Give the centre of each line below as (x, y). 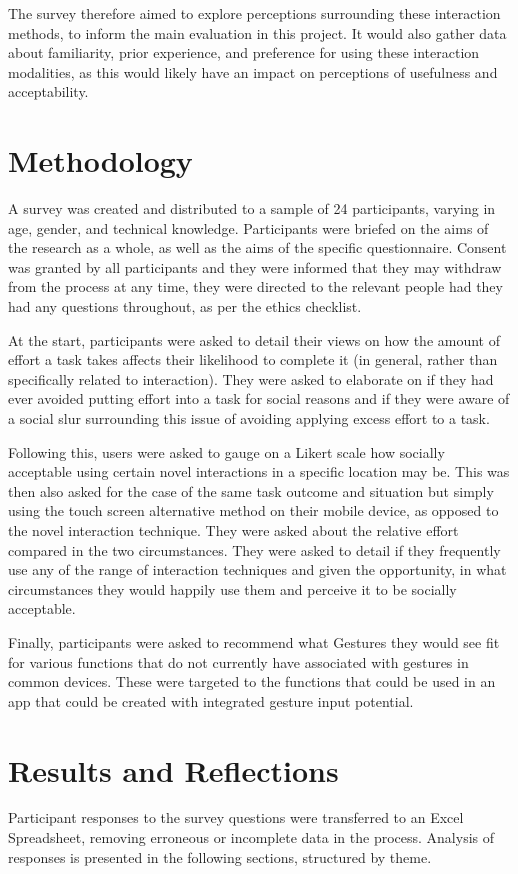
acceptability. (48, 91)
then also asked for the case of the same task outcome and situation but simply (251, 490)
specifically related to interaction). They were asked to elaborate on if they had (251, 378)
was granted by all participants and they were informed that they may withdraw (255, 266)
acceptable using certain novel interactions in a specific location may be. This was (259, 471)
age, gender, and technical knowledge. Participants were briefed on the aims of (248, 227)
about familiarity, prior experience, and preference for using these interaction (244, 52)
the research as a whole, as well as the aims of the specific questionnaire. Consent (257, 247)
